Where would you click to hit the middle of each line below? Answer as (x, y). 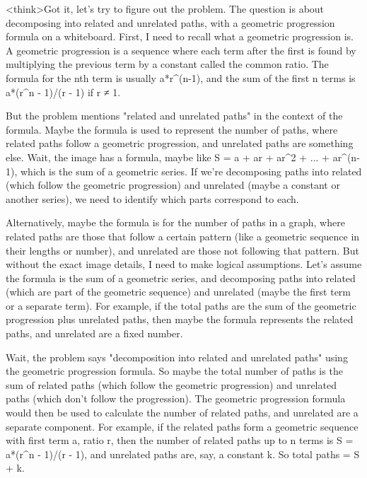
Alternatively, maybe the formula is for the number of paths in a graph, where (175, 222)
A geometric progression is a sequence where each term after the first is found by (181, 50)
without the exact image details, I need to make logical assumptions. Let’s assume (184, 264)
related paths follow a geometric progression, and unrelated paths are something (180, 143)
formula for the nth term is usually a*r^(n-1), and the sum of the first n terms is (181, 77)
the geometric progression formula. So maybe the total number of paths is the (174, 371)
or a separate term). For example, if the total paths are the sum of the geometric (181, 305)
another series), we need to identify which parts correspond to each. (152, 198)
